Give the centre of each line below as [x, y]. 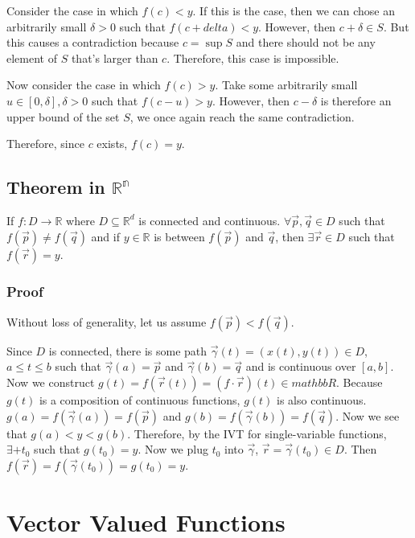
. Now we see [368, 415]
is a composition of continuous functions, [140, 399]
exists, [112, 144]
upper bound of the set [63, 116]
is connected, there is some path [128, 350]
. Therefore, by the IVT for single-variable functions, [257, 433]
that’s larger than [115, 57]
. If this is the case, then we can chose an [294, 10]
